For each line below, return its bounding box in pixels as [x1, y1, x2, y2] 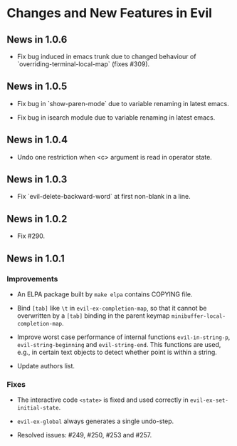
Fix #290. [16, 232, 46, 240]
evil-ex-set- [190, 397, 229, 404]
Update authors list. [16, 361, 75, 370]
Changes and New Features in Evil [6, 5, 213, 21]
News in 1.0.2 [6, 212, 68, 225]
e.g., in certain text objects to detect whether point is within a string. [16, 348, 218, 356]
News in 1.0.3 [6, 173, 68, 186]
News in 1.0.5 [6, 81, 68, 93]
